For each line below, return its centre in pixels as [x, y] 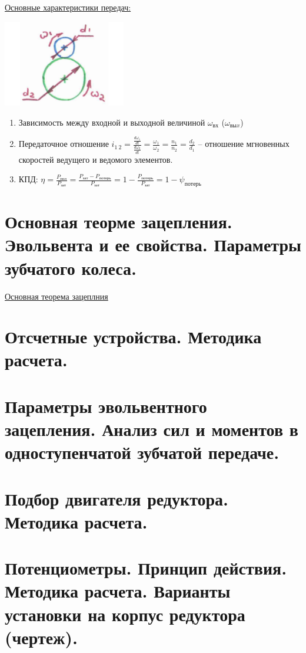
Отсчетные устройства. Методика [133, 337]
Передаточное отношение [64, 144]
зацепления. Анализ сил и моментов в [152, 429]
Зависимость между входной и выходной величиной [112, 122]
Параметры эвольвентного [106, 406]
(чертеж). [41, 637]
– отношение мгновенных [244, 144]
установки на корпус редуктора [125, 614]
